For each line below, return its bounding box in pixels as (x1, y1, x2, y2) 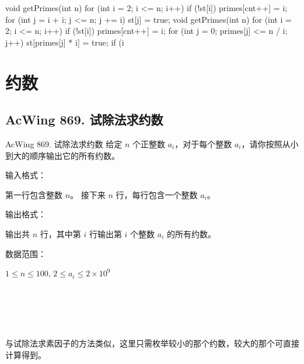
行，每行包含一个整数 (116, 188, 198, 200)
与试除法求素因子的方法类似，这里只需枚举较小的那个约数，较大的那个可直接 (5, 337, 299, 349)
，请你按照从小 (241, 137, 299, 150)
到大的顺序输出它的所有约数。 (5, 149, 120, 161)
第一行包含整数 (5, 188, 62, 200)
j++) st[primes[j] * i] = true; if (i (5, 36, 124, 48)
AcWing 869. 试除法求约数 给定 (5, 137, 123, 150)
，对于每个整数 (174, 137, 232, 150)
